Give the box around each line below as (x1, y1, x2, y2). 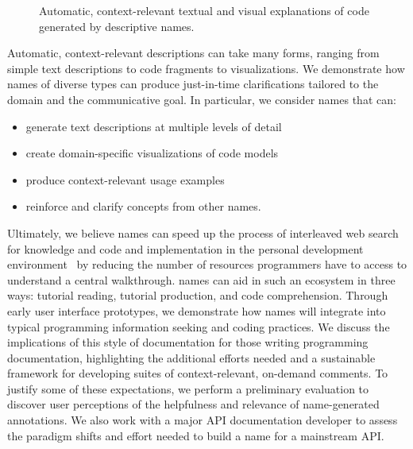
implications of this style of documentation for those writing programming (7, 334, 369, 350)
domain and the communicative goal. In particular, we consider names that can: (7, 91, 396, 107)
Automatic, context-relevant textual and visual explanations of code (39, 2, 369, 18)
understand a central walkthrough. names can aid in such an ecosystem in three (7, 271, 396, 288)
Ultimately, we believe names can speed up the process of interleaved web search (7, 224, 399, 241)
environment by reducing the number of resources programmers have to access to (7, 256, 407, 273)
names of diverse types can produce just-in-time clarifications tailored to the (7, 75, 379, 92)
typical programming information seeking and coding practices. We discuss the (7, 318, 390, 335)
